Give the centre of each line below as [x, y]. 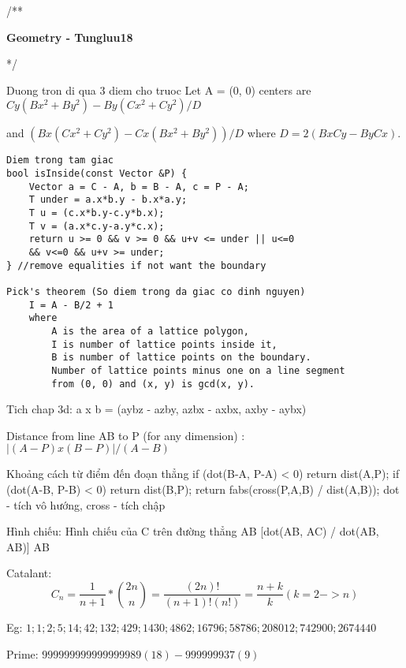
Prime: [22, 653]
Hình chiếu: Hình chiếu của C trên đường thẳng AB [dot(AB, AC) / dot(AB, [193, 531]
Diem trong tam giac [60, 160]
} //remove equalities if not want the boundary [136, 265]
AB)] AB [28, 546]
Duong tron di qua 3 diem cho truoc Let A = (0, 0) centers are [159, 90]
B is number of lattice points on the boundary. [181, 358]
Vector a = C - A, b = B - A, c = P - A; [139, 187]
